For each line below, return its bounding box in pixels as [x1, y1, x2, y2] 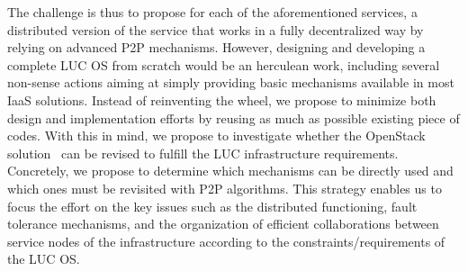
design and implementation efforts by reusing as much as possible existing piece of [7, 108, 460, 127]
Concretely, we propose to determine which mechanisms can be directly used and [7, 161, 454, 180]
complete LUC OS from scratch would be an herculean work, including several [7, 55, 440, 74]
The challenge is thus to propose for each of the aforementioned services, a [7, 3, 418, 21]
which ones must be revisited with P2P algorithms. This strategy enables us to [7, 178, 442, 197]
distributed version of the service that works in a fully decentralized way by [7, 20, 424, 39]
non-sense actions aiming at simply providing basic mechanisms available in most [7, 73, 454, 92]
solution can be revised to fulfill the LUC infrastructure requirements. [7, 143, 399, 162]
